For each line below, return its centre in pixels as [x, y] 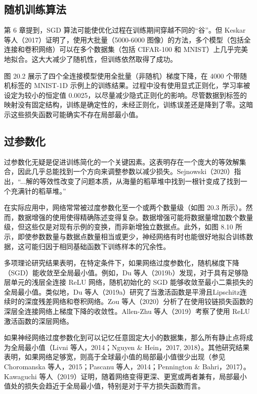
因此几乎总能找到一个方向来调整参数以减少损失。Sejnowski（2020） [126, 171]
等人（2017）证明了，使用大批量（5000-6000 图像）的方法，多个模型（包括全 [128, 39]
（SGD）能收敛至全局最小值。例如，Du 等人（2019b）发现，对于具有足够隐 [126, 272]
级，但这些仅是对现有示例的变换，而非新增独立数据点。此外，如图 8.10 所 [123, 227]
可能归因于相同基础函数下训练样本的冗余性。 [97, 246]
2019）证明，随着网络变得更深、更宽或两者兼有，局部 [147, 376]
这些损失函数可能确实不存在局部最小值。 [76, 114]
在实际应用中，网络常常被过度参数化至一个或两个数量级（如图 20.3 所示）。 [125, 207]
